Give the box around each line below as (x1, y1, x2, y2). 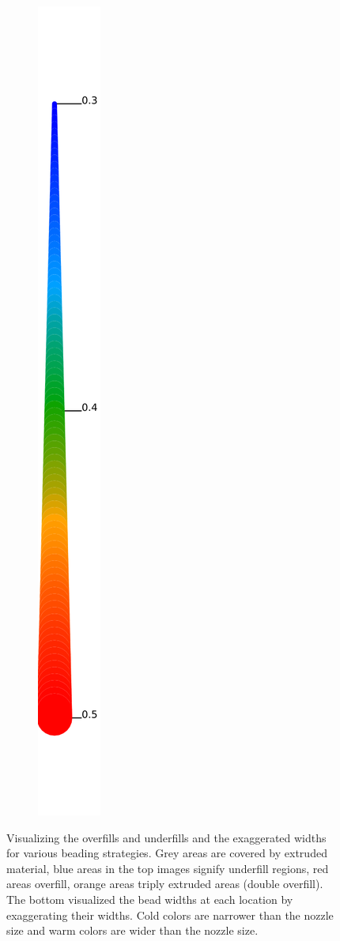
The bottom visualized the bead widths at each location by (6, 890, 293, 907)
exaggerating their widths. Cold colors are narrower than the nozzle (6, 906, 334, 923)
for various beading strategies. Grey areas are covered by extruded (6, 845, 327, 861)
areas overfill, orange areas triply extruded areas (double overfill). (6, 875, 323, 892)
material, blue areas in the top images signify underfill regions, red (6, 860, 329, 876)
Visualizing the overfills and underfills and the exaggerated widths (6, 829, 327, 845)
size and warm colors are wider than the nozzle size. (6, 922, 259, 939)
